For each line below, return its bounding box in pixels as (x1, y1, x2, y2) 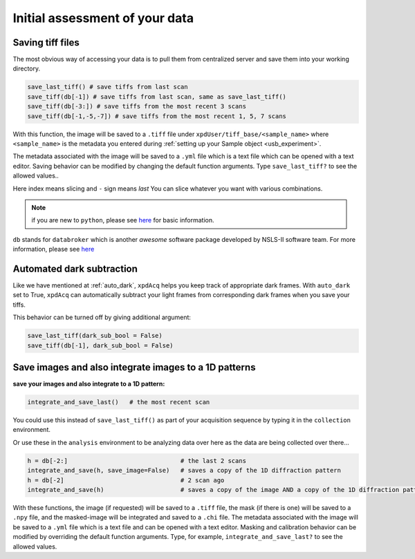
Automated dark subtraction (12, 263, 138, 274)
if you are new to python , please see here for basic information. (31, 216, 214, 225)
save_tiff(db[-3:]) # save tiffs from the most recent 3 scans (27, 102, 247, 111)
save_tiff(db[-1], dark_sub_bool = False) (27, 341, 174, 349)
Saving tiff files (12, 37, 80, 48)
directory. (12, 64, 41, 73)
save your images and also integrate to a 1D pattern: (12, 380, 165, 388)
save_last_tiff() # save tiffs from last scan (27, 83, 188, 91)
